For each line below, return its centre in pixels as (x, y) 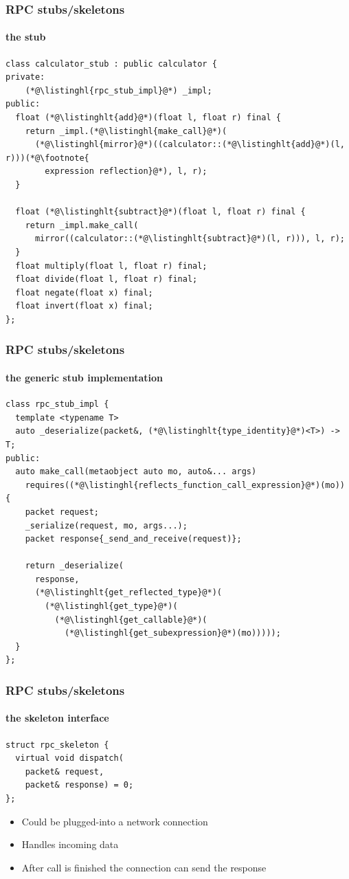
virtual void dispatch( (69, 758)
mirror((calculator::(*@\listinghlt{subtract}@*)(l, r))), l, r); (190, 239)
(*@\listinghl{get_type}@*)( (111, 607)
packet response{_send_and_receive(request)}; (133, 539)
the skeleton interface (57, 718)
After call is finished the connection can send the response (144, 867)
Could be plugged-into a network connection (115, 821)
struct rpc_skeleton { (57, 745)
